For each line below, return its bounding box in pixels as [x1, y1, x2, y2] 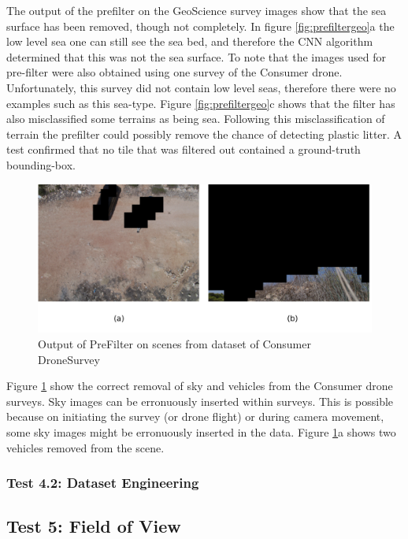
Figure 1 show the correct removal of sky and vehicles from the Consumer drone [6, 377, 393, 394]
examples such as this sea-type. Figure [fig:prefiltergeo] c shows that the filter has [6, 95, 395, 111]
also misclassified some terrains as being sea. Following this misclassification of [6, 110, 385, 127]
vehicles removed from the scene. [6, 439, 165, 455]
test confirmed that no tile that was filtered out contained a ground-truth [6, 141, 361, 158]
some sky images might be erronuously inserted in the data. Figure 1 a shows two [6, 423, 396, 440]
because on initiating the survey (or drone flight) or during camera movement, [6, 408, 384, 425]
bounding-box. [6, 156, 76, 173]
